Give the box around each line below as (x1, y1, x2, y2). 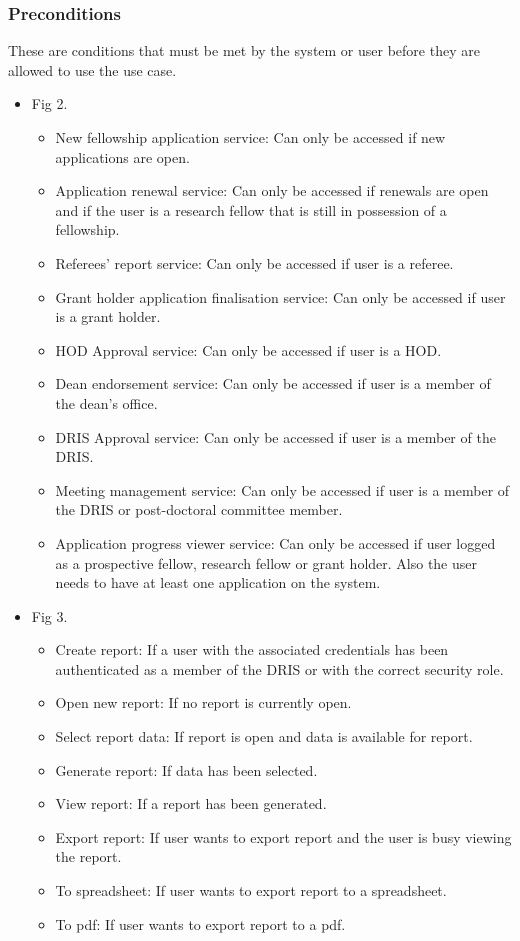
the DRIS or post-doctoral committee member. (55, 499, 343, 520)
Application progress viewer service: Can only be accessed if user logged (55, 532, 496, 553)
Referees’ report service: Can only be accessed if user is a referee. (55, 252, 454, 273)
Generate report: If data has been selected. (55, 759, 318, 780)
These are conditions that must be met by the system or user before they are (8, 40, 480, 61)
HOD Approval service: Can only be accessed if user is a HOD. (55, 339, 442, 360)
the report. (55, 846, 122, 867)
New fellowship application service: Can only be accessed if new (55, 127, 446, 147)
